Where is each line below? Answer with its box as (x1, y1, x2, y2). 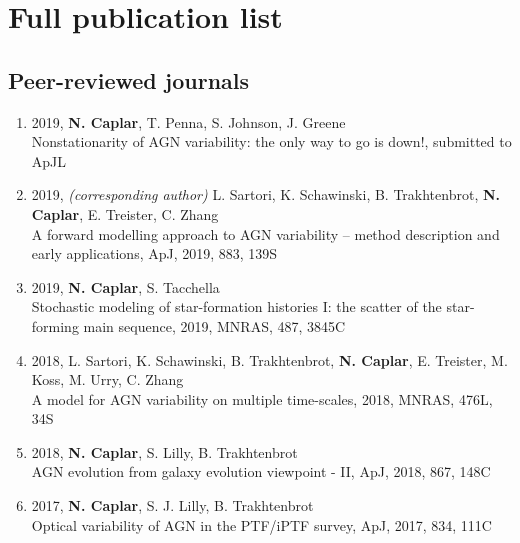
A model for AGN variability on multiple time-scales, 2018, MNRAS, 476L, (31, 388, 493, 409)
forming (31, 315, 79, 336)
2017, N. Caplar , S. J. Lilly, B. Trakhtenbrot (31, 495, 314, 516)
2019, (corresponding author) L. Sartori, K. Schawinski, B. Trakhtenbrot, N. (31, 184, 501, 205)
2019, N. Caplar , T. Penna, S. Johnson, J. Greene (31, 111, 346, 132)
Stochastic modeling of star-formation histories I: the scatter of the (31, 296, 442, 317)
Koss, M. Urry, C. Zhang (31, 369, 184, 390)
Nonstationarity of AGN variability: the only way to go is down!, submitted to (31, 131, 512, 152)
